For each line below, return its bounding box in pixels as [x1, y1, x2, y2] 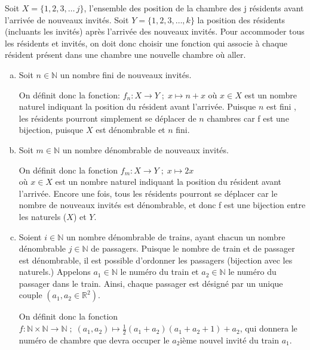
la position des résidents [197, 13, 286, 26]
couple [19, 289, 42, 301]
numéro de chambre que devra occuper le [19, 333, 170, 346]
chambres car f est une [207, 111, 289, 124]
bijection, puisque [19, 123, 84, 136]
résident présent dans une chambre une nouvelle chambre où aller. [5, 48, 246, 61]
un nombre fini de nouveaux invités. [60, 68, 192, 80]
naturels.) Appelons [19, 265, 91, 278]
